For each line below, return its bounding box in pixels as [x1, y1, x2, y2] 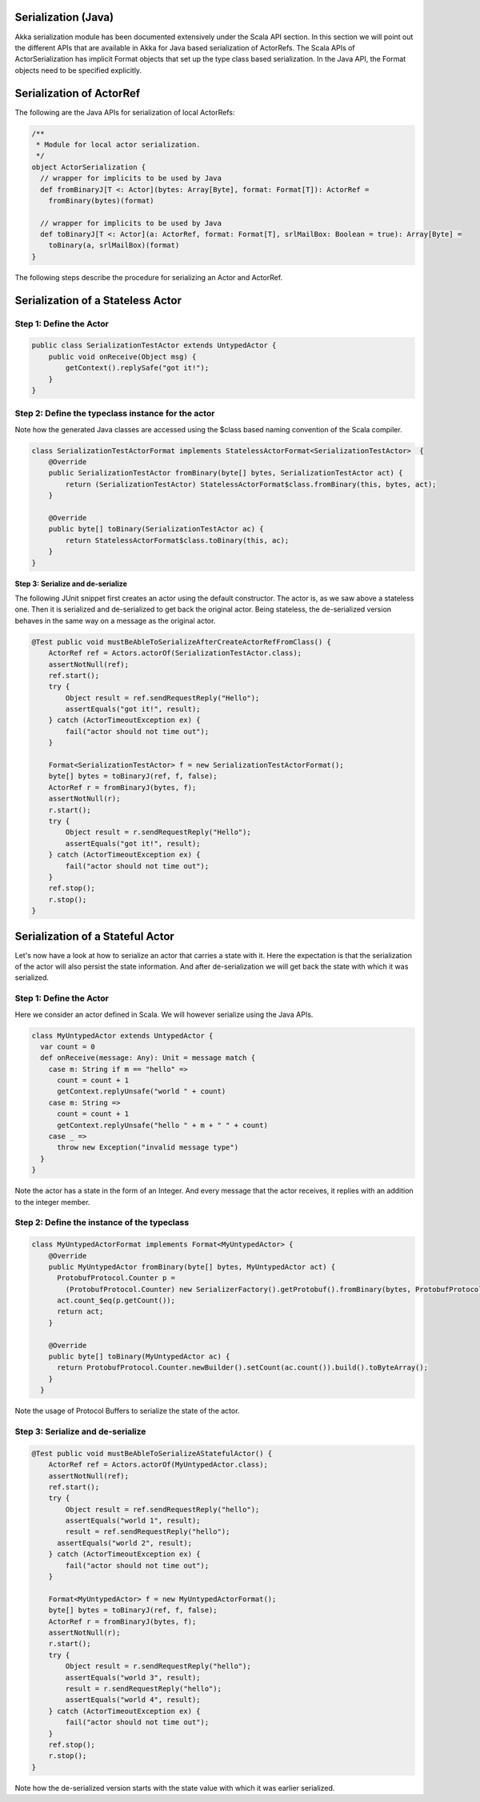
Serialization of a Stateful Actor [14, 929, 175, 943]
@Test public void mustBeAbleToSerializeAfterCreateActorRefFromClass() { [31, 637, 332, 646]
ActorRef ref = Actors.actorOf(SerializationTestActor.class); [48, 648, 302, 658]
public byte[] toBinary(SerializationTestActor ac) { [48, 524, 264, 534]
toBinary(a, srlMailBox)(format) [48, 241, 180, 250]
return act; [57, 1307, 104, 1316]
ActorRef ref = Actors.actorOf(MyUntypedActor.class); [48, 1460, 268, 1469]
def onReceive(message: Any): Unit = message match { [40, 1054, 256, 1062]
